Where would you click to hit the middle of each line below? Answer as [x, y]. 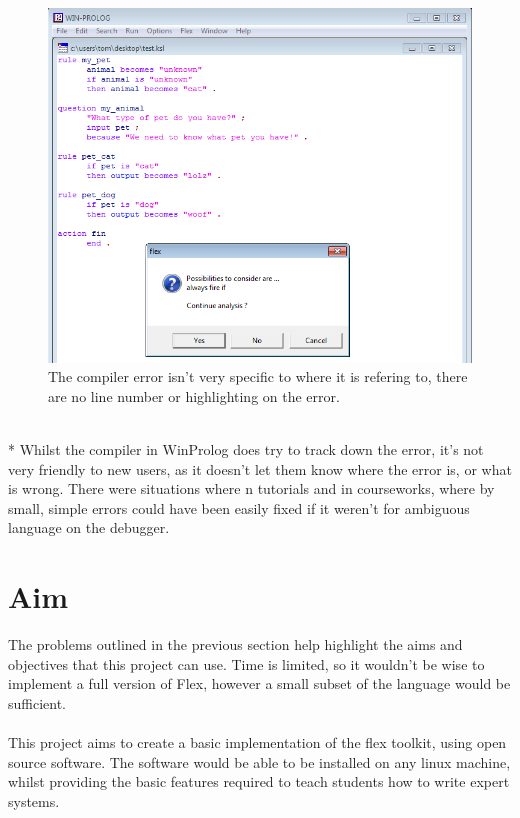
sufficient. [37, 702]
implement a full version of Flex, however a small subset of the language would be [259, 683]
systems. [34, 800]
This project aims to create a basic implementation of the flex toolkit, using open [257, 742]
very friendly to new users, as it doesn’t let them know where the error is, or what [260, 468]
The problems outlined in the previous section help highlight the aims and [235, 644]
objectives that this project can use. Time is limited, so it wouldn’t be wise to [246, 663]
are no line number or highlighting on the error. [194, 395]
